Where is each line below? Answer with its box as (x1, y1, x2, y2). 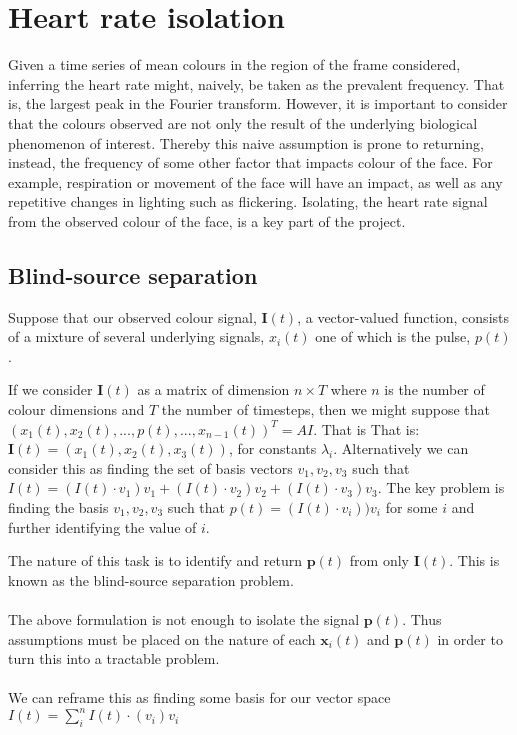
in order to (437, 628, 503, 649)
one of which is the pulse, (315, 326, 471, 347)
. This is (449, 550, 500, 571)
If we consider (8, 379, 93, 400)
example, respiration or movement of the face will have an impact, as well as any (8, 171, 503, 192)
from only (349, 550, 409, 571)
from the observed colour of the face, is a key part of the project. (8, 210, 406, 231)
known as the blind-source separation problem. (8, 569, 294, 590)
